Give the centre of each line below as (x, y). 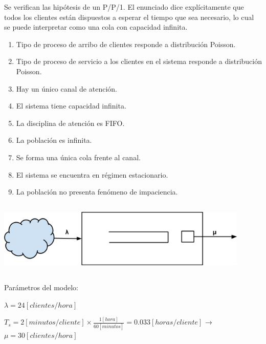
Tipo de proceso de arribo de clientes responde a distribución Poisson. (126, 44)
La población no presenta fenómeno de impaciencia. (97, 192)
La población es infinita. (54, 140)
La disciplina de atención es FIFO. (70, 123)
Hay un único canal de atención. (66, 88)
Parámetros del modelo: (41, 287)
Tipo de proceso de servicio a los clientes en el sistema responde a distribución (139, 61)
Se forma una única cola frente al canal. (78, 157)
